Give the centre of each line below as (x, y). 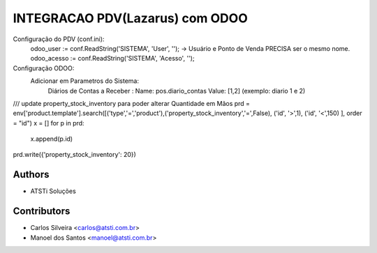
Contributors (42, 212)
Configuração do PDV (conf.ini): (59, 39)
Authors (31, 175)
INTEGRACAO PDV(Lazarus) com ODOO (130, 18)
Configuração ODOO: (44, 68)
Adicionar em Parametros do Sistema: (85, 81)
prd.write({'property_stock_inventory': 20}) (74, 155)
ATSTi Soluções (53, 191)
